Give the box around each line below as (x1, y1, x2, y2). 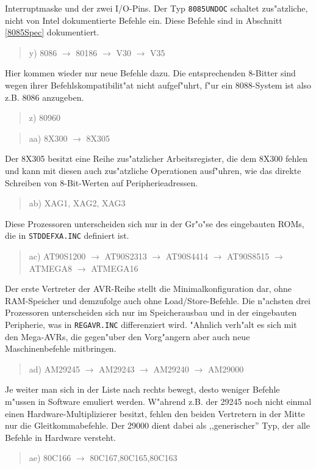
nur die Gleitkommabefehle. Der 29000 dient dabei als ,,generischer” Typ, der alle (5, 419, 310, 432)
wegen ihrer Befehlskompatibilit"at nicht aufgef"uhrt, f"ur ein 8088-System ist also (5, 79, 312, 92)
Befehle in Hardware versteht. (5, 431, 116, 443)
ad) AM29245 (29, 362, 81, 375)
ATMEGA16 (91, 261, 138, 274)
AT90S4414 (165, 250, 208, 263)
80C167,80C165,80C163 (90, 451, 178, 464)
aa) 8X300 (29, 131, 68, 144)
